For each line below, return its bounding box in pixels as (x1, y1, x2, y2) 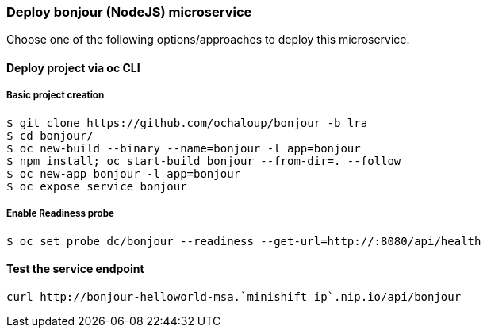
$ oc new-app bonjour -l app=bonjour (6, 167, 241, 180)
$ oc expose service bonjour (6, 179, 187, 193)
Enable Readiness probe (6, 208, 114, 220)
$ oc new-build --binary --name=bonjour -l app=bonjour (6, 141, 361, 155)
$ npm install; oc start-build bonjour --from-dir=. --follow (6, 154, 401, 167)
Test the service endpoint (6, 262, 144, 276)
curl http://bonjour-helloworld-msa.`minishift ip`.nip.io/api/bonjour (6, 290, 462, 303)
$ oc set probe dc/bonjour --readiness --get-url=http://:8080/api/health (6, 234, 481, 248)
